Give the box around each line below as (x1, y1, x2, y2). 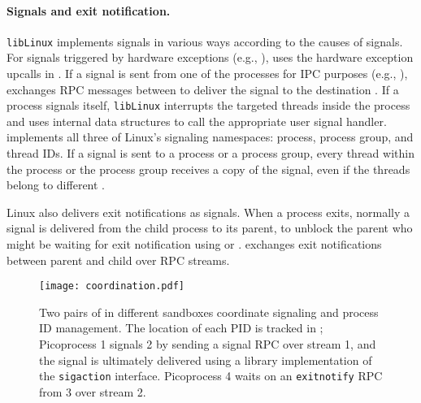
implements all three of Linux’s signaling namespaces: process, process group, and (7, 128, 414, 145)
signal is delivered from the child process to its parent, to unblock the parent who (7, 219, 413, 236)
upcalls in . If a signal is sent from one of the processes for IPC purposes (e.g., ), (7, 65, 408, 82)
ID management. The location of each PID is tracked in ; (39, 319, 323, 336)
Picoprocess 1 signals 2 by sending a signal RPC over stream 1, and (39, 336, 376, 353)
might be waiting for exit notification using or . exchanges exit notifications (7, 236, 382, 253)
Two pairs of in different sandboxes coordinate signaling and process (39, 303, 379, 320)
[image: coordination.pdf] (39, 280, 184, 292)
